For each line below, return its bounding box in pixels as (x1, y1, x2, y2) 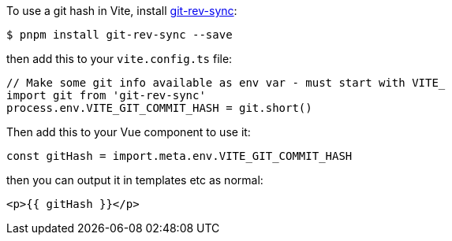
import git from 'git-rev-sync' (6, 89, 206, 102)
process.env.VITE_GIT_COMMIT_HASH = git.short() (6, 102, 312, 114)
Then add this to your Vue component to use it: (6, 125, 251, 139)
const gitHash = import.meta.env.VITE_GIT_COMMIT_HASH (6, 150, 353, 162)
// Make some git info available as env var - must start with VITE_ (6, 76, 446, 89)
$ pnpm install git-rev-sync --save (6, 28, 233, 41)
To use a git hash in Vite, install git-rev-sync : (6, 4, 237, 17)
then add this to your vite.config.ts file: (6, 52, 233, 65)
